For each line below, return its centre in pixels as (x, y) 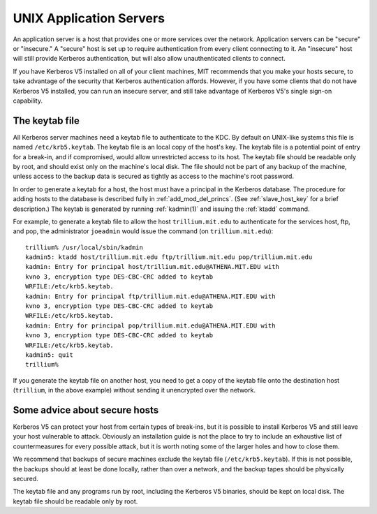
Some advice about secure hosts (86, 410)
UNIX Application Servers (89, 18)
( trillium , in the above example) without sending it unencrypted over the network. (134, 390)
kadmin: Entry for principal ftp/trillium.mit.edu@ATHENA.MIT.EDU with (150, 296)
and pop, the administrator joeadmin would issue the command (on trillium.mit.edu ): (143, 231)
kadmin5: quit (49, 355)
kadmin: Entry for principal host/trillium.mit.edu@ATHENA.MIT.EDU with (152, 267)
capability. (28, 101)
